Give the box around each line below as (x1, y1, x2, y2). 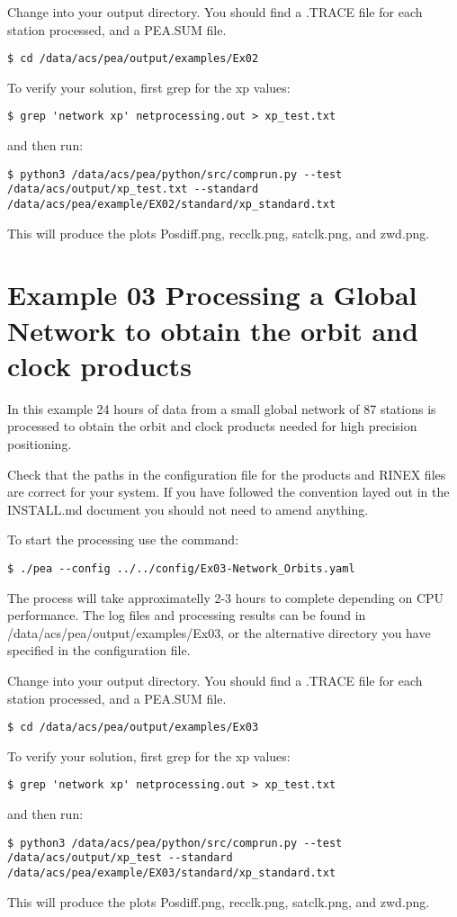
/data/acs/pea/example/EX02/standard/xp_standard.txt (7, 198, 336, 211)
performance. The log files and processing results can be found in (7, 606, 366, 625)
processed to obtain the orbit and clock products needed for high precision (7, 417, 417, 436)
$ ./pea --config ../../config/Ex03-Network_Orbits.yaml (7, 562, 355, 575)
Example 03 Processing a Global (7, 276, 417, 313)
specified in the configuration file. (7, 641, 191, 660)
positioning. (7, 434, 72, 453)
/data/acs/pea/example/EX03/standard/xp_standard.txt (7, 866, 336, 879)
